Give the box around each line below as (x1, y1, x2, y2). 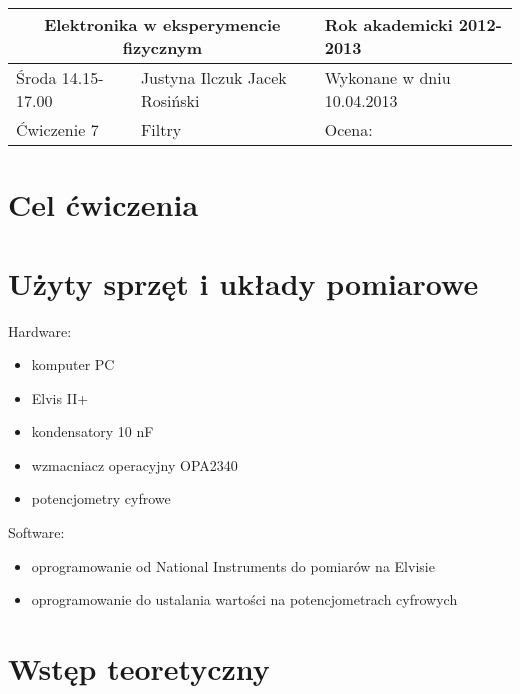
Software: (8, 522, 65, 543)
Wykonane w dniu (324, 66, 451, 89)
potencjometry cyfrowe (31, 488, 171, 509)
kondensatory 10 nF (31, 421, 154, 442)
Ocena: (324, 118, 373, 141)
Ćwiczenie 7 (16, 118, 99, 141)
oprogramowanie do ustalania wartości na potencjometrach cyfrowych (31, 589, 458, 610)
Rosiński (140, 89, 200, 112)
